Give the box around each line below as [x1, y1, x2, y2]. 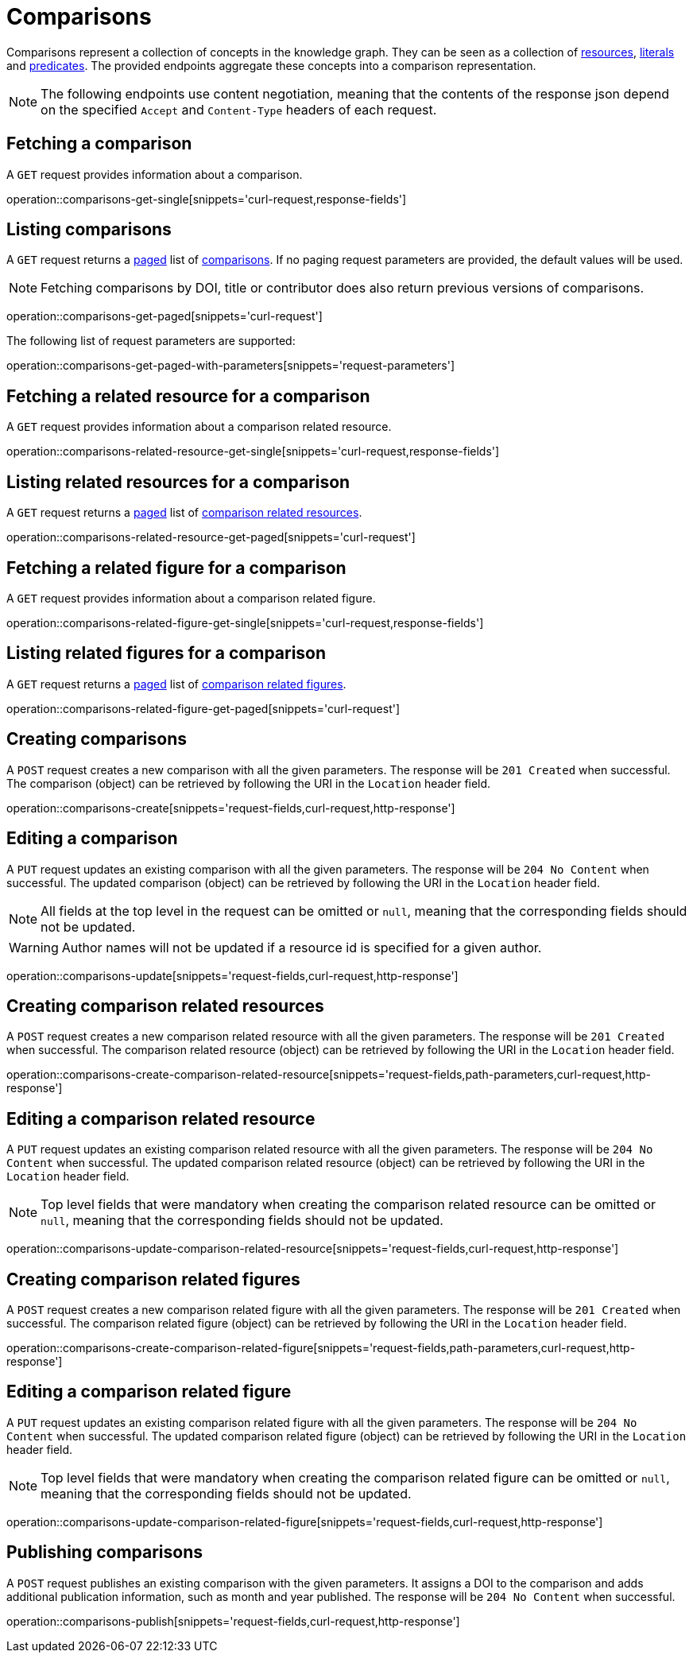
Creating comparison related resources [6, 995, 324, 1016]
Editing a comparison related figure [6, 1382, 292, 1402]
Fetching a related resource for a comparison [6, 386, 370, 406]
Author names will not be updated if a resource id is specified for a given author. [61, 939, 542, 955]
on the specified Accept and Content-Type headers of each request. [41, 101, 437, 118]
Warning [9, 939, 59, 955]
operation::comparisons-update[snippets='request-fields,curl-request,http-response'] [6, 968, 459, 983]
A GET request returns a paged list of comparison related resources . [6, 506, 362, 520]
